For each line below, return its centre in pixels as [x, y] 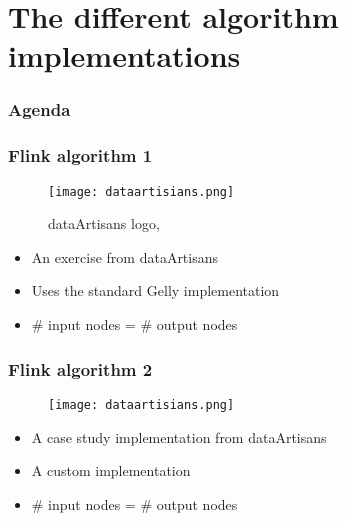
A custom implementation [111, 470]
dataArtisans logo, [104, 223]
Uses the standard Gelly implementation [155, 290]
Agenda [39, 109]
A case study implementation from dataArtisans [179, 436]
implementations [124, 55]
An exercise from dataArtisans [125, 256]
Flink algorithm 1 [80, 155]
